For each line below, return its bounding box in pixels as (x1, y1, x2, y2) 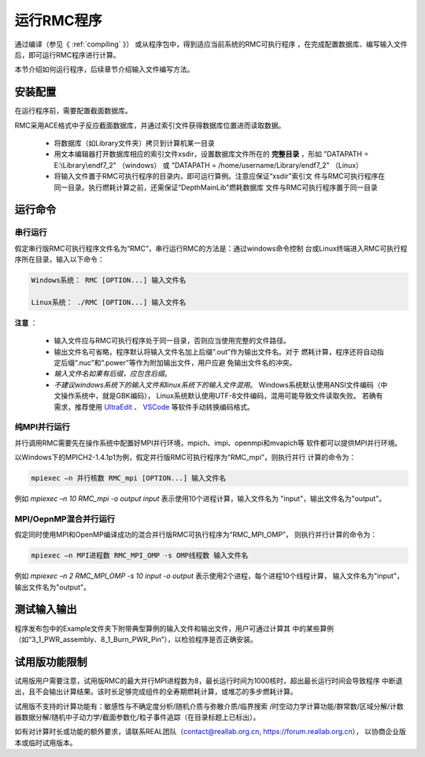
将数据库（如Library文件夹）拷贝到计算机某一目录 (54, 139, 216, 148)
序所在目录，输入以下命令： (14, 254, 105, 264)
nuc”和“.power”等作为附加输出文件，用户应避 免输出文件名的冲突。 (79, 358, 297, 368)
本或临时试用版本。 (14, 737, 77, 748)
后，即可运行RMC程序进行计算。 (14, 50, 120, 59)
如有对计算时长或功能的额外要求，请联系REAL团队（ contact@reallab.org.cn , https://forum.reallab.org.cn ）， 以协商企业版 (14, 727, 407, 737)
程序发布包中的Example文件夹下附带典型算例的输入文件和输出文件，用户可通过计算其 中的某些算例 (14, 623, 334, 633)
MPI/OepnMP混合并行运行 (14, 513, 116, 524)
